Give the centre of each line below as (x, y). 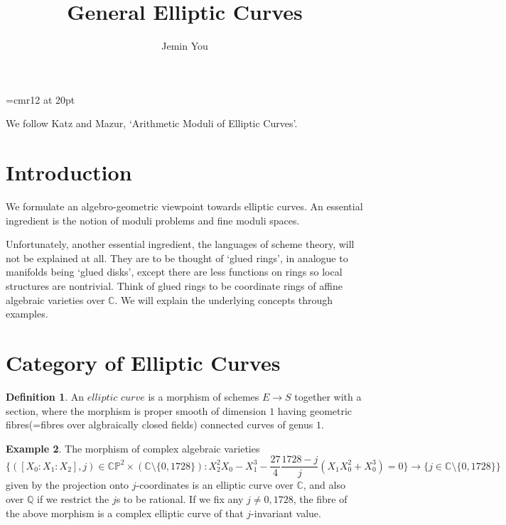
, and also (324, 485)
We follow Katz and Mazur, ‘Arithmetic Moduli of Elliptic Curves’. (152, 123)
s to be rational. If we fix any (180, 498)
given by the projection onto (68, 485)
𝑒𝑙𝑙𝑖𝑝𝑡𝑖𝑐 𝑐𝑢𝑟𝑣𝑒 (116, 397)
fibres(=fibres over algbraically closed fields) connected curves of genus (160, 424)
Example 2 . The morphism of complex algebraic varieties (133, 448)
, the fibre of (320, 498)
